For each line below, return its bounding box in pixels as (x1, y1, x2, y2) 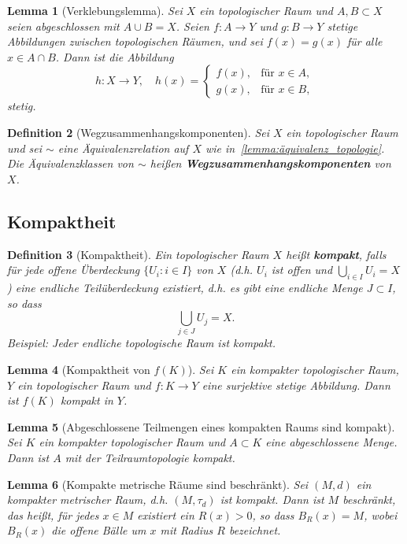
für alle (346, 33, 383, 50)
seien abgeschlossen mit (7, 17, 120, 34)
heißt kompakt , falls (286, 246, 387, 262)
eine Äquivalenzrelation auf (57, 139, 189, 156)
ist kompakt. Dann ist (220, 491, 324, 508)
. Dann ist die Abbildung (55, 48, 174, 65)
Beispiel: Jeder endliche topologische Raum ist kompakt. (7, 335, 276, 351)
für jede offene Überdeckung (7, 261, 140, 278)
